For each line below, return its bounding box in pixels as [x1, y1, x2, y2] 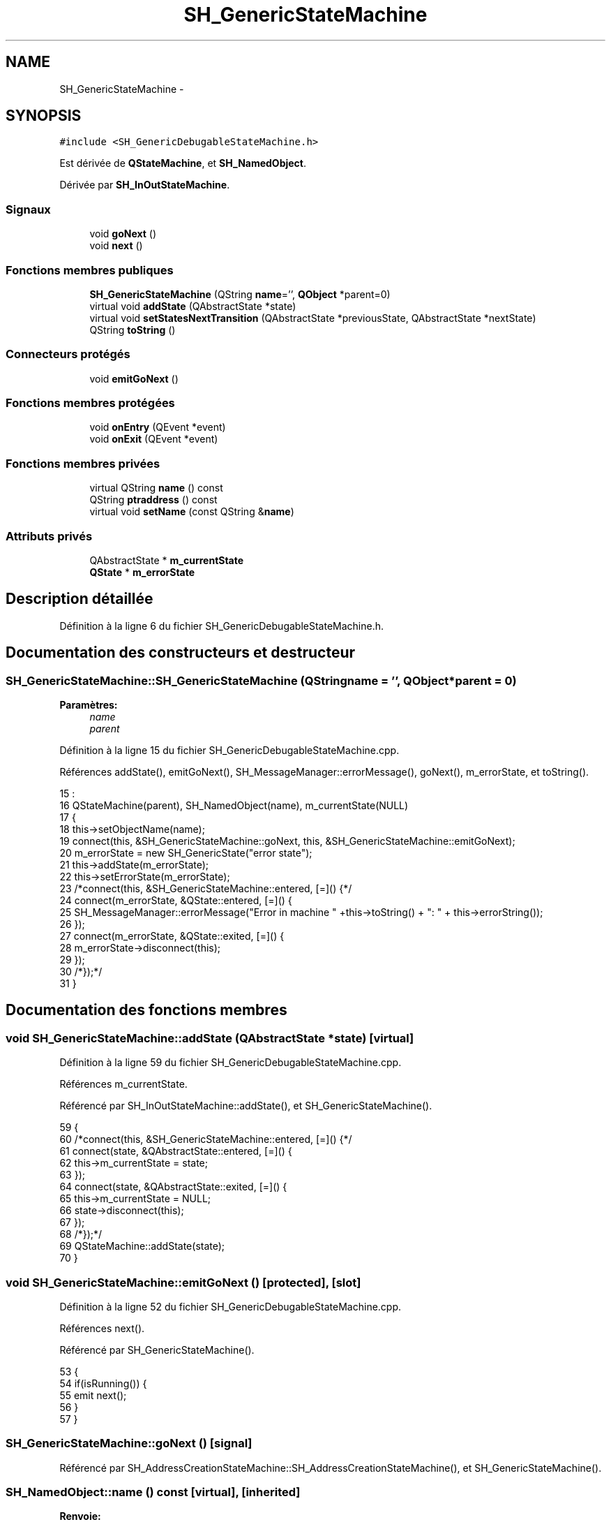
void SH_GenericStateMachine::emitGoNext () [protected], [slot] [6, 1275, 361, 1290]
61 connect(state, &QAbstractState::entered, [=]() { [59, 1145, 292, 1158]
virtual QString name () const [89, 482, 223, 494]
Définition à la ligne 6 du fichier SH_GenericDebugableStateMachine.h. [59, 619, 384, 632]
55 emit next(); [59, 1389, 127, 1401]
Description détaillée [6, 590, 153, 608]
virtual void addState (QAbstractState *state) [89, 300, 296, 312]
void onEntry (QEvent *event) [89, 421, 226, 434]
